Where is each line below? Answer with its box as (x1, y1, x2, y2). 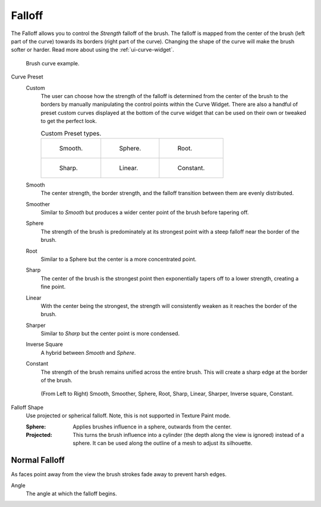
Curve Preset (11, 73, 43, 80)
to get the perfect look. (40, 118, 97, 125)
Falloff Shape (11, 404, 44, 411)
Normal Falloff (11, 455, 65, 465)
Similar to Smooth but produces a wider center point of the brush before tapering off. (40, 209, 249, 216)
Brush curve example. (26, 59, 80, 67)
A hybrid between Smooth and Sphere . (40, 349, 136, 356)
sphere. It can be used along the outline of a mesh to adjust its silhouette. (73, 440, 253, 447)
